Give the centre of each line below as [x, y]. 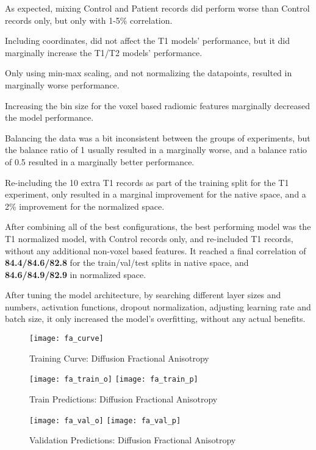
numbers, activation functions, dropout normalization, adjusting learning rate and [158, 306]
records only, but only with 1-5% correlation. [89, 20]
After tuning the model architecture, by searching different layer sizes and [143, 295]
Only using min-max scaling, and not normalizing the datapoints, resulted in [149, 73]
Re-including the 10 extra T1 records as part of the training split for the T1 [147, 182]
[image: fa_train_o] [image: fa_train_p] [114, 380]
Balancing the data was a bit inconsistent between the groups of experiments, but [158, 137]
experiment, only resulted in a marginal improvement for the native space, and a [156, 194]
